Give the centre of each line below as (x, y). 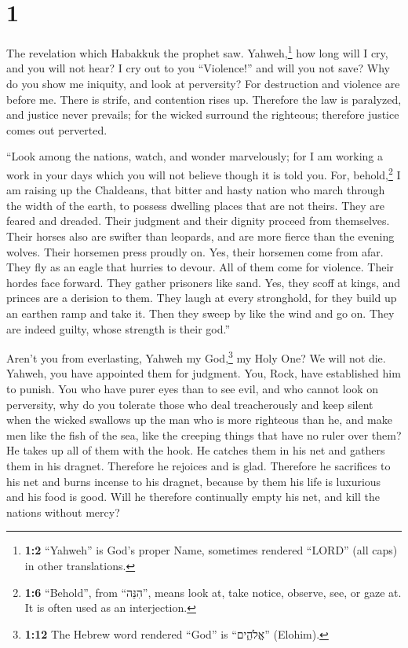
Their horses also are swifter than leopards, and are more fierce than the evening (200, 236)
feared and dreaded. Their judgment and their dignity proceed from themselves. (198, 221)
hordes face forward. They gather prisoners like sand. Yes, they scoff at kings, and (204, 282)
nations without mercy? (63, 512)
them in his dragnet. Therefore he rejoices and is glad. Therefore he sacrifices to (199, 465)
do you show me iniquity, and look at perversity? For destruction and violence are (203, 83)
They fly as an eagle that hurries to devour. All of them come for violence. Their (200, 267)
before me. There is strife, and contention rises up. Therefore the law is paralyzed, (204, 99)
